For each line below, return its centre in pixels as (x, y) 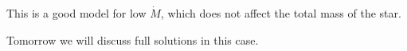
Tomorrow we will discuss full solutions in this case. (133, 39)
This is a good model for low (76, 13)
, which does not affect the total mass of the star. (281, 13)
